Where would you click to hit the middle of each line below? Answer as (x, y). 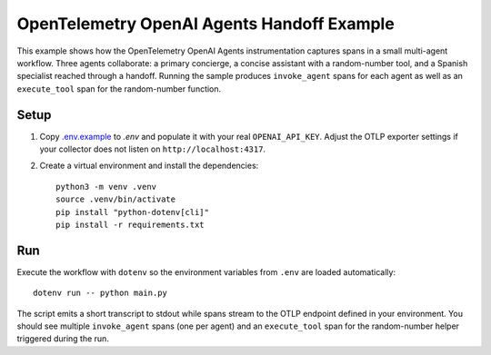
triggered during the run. (63, 339)
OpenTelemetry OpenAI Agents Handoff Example (205, 24)
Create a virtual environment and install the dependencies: (149, 166)
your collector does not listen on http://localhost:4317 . (153, 149)
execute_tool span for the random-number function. (119, 89)
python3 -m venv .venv (106, 187)
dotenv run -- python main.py (100, 293)
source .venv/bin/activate (116, 199)
